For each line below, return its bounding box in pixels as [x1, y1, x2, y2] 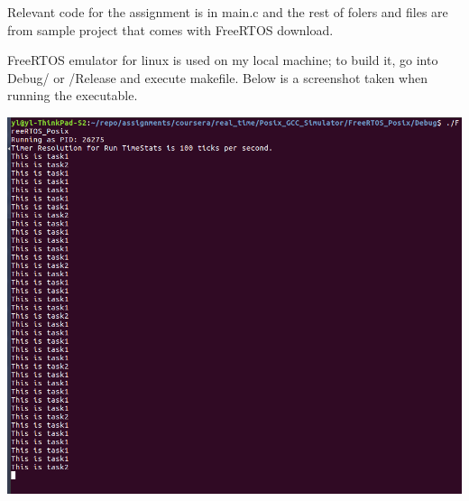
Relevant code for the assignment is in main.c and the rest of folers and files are [7, 3, 448, 21]
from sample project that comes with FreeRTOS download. [7, 20, 334, 39]
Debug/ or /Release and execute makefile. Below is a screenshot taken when [7, 68, 428, 87]
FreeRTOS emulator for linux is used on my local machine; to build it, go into [7, 51, 438, 70]
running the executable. [7, 86, 138, 105]
